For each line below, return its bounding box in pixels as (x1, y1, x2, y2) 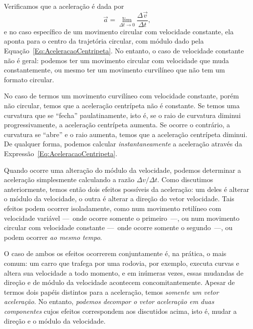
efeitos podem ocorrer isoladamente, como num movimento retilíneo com (4, 203, 221, 213)
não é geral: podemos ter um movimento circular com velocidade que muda (4, 55, 229, 65)
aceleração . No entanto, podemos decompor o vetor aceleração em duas (4, 296, 214, 306)
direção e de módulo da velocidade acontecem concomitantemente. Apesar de (4, 277, 235, 287)
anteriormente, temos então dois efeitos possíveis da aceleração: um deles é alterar (4, 184, 250, 194)
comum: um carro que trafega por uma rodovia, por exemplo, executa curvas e (4, 258, 239, 268)
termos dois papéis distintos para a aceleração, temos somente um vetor (4, 286, 219, 297)
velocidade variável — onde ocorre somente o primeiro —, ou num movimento (4, 212, 240, 223)
